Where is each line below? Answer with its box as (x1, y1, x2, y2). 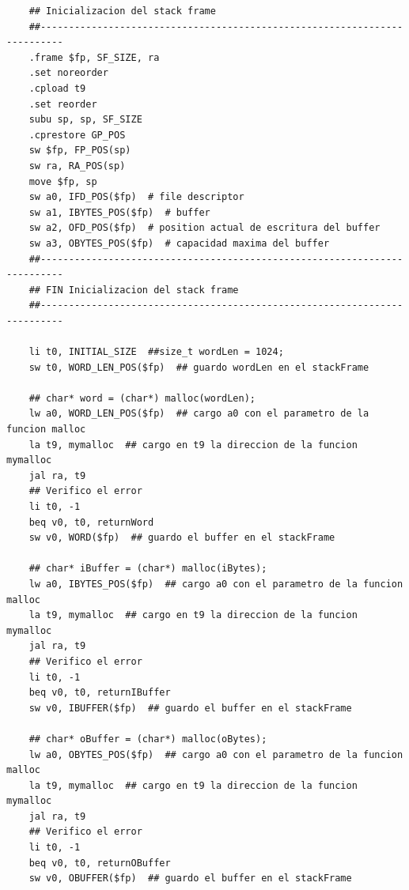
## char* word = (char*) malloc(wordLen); (28, 392, 256, 404)
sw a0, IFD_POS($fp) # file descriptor (28, 191, 244, 203)
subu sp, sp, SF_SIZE (28, 114, 142, 126)
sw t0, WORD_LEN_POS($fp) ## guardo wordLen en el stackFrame (28, 361, 369, 373)
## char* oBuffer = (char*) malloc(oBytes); (28, 733, 267, 745)
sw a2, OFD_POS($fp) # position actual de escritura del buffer (28, 222, 381, 234)
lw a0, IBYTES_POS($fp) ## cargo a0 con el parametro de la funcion (28, 578, 403, 590)
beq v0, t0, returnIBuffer (28, 687, 171, 699)
